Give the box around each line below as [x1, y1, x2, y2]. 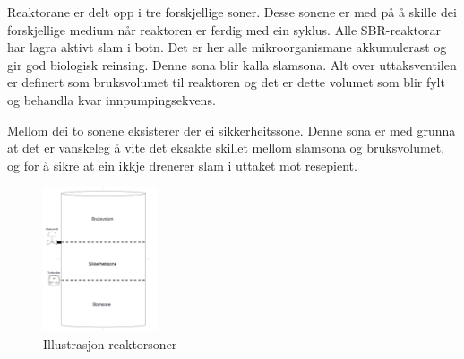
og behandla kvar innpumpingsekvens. [7, 90, 216, 109]
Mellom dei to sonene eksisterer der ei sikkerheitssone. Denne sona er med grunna [7, 120, 456, 139]
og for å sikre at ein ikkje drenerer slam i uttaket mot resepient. [7, 155, 357, 174]
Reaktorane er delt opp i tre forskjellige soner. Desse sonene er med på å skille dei [7, 3, 457, 21]
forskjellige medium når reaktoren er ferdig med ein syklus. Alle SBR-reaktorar [7, 20, 441, 39]
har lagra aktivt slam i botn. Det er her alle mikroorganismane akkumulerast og [7, 38, 447, 57]
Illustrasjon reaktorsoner [43, 334, 177, 353]
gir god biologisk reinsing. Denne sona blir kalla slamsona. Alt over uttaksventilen [7, 55, 457, 74]
